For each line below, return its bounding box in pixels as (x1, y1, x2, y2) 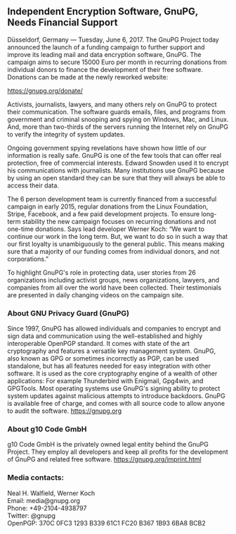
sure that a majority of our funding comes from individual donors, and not (7, 247, 220, 256)
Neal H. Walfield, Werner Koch (7, 489, 96, 497)
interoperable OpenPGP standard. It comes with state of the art (7, 340, 190, 348)
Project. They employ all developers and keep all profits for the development (7, 447, 228, 457)
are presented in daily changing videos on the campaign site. (7, 290, 184, 299)
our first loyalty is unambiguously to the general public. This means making (7, 240, 225, 248)
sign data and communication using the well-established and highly (7, 332, 203, 340)
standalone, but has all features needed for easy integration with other (7, 362, 211, 371)
